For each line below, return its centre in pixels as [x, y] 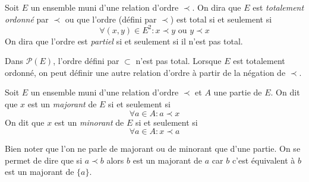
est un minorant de [89, 122]
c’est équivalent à [264, 160]
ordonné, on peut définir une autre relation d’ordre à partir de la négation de [145, 72]
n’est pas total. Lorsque [179, 61]
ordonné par [27, 19]
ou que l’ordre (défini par [111, 19]
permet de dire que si [44, 160]
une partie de [238, 92]
